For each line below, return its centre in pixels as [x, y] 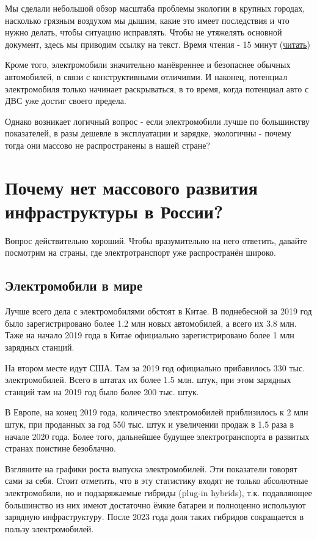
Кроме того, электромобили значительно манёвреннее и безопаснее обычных [148, 65]
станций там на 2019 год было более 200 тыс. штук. [102, 391]
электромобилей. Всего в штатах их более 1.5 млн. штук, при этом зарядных [148, 380]
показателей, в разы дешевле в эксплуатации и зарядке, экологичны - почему [148, 133]
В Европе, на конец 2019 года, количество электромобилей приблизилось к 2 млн [157, 412]
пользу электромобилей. [49, 528]
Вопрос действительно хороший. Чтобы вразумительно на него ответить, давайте [156, 240]
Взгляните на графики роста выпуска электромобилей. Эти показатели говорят [151, 468]
